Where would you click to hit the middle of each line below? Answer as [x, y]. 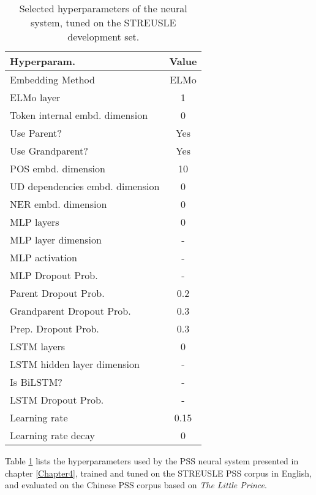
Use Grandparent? [49, 151]
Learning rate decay [52, 435]
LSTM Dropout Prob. [57, 400]
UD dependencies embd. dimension [85, 186]
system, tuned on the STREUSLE [103, 22]
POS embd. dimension [58, 168]
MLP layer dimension [56, 240]
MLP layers [35, 222]
